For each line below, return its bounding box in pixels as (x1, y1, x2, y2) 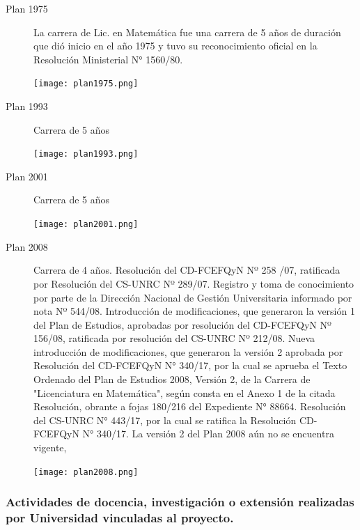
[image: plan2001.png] (33, 219, 139, 230)
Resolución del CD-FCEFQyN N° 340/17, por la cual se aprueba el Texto (33, 358, 347, 373)
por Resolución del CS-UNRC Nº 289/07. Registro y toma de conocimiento (33, 276, 354, 290)
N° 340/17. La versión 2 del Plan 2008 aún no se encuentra (82, 426, 334, 441)
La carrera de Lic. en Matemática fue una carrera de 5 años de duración (33, 24, 341, 39)
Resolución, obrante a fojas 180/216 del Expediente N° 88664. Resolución (33, 399, 346, 414)
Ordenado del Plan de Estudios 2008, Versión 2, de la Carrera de (33, 372, 311, 387)
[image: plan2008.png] (33, 467, 139, 477)
